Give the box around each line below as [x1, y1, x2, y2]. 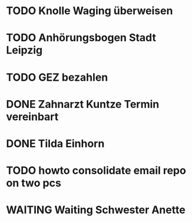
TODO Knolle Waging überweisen [6, 4, 173, 18]
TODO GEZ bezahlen [6, 71, 108, 84]
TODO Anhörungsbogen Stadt [6, 31, 156, 45]
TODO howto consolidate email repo [6, 164, 187, 177]
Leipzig [6, 44, 43, 57]
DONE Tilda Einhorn [6, 137, 105, 150]
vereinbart [6, 110, 59, 123]
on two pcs [6, 177, 62, 190]
